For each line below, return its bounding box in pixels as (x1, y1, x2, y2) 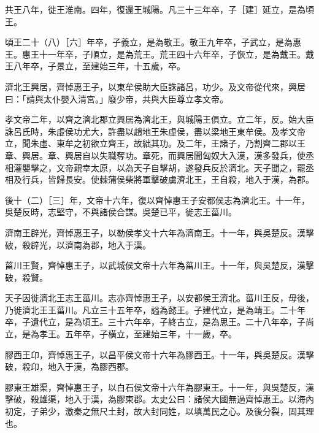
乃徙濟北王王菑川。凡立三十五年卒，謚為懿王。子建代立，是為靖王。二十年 (5, 303, 306, 316)
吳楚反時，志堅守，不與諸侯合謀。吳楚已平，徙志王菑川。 (5, 205, 237, 218)
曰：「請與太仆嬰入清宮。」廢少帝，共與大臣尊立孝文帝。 (5, 92, 228, 105)
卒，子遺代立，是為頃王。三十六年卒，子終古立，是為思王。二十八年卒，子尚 (5, 315, 314, 328)
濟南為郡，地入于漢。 (64, 238, 151, 251)
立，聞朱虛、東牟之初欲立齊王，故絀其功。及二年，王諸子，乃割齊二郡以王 (5, 137, 306, 150)
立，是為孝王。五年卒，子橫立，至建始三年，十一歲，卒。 (5, 328, 237, 340)
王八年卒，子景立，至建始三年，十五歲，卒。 (5, 59, 185, 72)
